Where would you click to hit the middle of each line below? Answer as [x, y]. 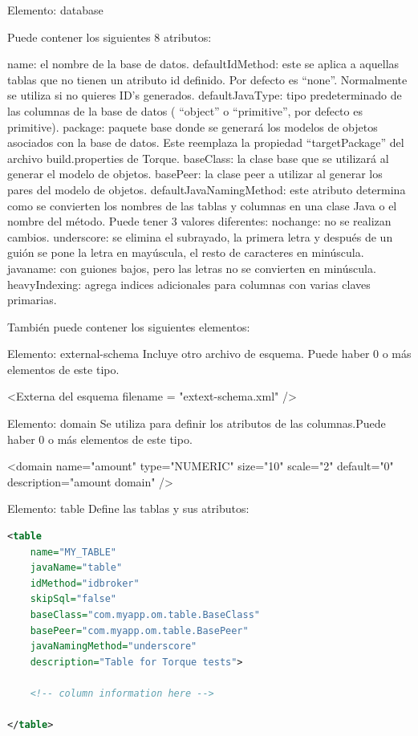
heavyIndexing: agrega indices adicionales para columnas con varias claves [189, 284]
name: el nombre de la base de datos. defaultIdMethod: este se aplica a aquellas [203, 64]
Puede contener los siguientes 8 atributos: [110, 37]
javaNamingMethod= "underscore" [114, 647]
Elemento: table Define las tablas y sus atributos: [128, 508]
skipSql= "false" [73, 599]
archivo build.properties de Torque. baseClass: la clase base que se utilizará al [198, 158]
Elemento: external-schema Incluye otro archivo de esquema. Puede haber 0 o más [209, 354]
